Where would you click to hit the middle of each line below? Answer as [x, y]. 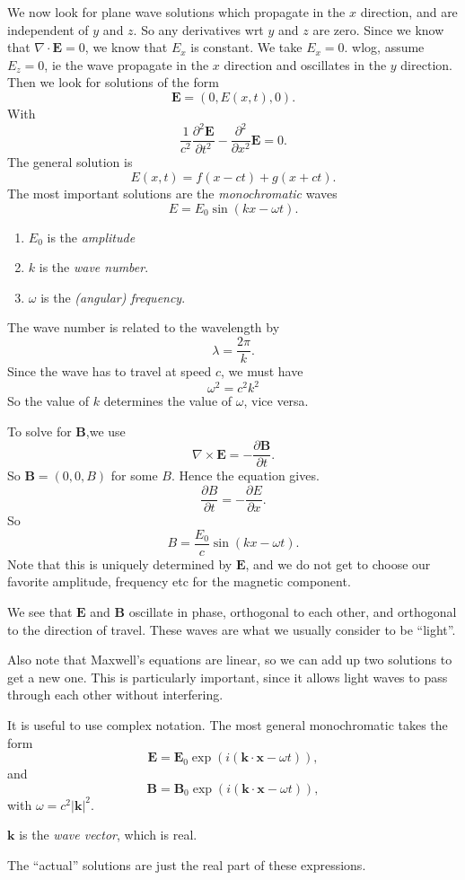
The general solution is [70, 162]
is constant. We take [246, 47]
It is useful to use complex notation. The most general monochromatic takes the [228, 724]
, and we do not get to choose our [338, 563]
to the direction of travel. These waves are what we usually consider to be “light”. [232, 629]
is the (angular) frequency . [113, 297]
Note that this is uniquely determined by [120, 563]
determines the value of [168, 401]
